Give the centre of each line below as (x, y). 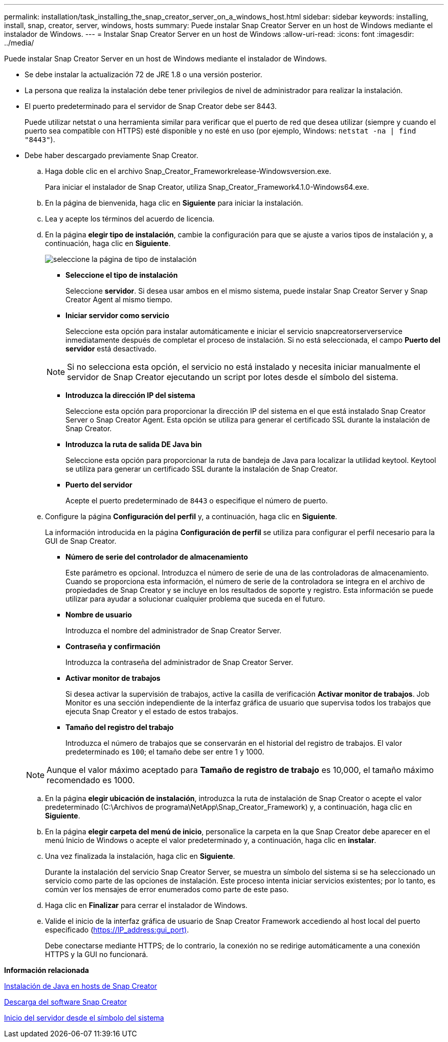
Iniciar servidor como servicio (117, 315)
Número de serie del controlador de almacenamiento (157, 557)
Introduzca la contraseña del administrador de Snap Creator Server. (180, 662)
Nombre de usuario (99, 615)
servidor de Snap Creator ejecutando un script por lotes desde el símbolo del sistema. (233, 377)
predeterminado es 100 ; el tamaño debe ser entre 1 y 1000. (165, 752)
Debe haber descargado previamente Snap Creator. (111, 155)
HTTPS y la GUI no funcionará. (97, 954)
